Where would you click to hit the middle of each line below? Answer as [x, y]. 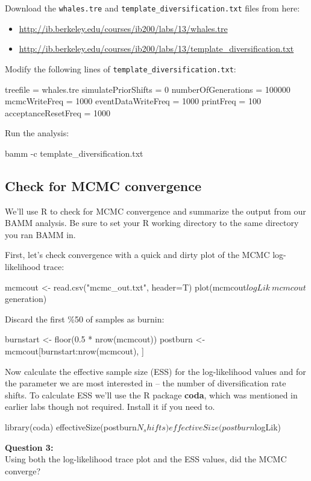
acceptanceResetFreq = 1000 [58, 112]
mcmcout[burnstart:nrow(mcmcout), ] [74, 351]
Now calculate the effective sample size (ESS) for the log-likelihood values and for [155, 371]
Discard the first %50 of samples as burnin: [85, 319]
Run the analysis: [37, 133]
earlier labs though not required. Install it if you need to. [110, 407]
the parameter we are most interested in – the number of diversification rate [146, 383]
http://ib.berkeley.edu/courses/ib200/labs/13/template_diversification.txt [156, 49]
